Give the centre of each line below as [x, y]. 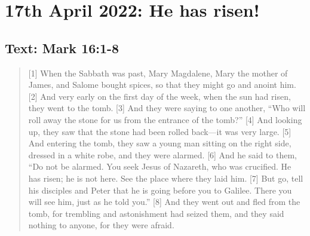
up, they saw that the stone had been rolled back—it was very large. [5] [160, 131]
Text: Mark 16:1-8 [62, 47]
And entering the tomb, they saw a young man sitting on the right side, [160, 143]
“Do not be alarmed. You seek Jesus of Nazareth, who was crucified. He [160, 166]
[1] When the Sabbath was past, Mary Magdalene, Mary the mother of [158, 73]
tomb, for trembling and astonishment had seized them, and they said [156, 213]
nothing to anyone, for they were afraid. [101, 225]
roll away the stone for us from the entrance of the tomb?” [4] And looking [165, 119]
